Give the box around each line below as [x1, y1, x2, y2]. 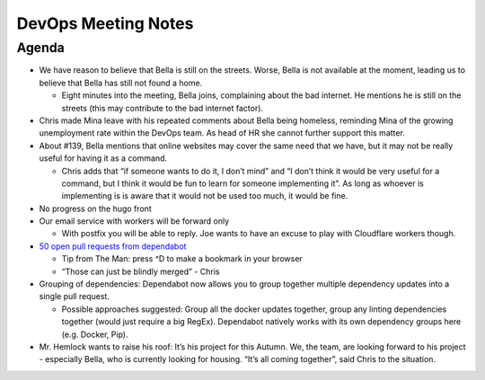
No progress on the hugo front [39, 203, 152, 214]
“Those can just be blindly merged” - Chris [61, 266, 220, 277]
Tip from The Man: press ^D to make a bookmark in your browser [61, 253, 303, 264]
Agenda [16, 40, 65, 56]
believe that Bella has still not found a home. [39, 77, 203, 88]
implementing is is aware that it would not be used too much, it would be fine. [61, 190, 348, 201]
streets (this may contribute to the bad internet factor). [61, 102, 264, 113]
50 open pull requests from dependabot [39, 241, 187, 252]
